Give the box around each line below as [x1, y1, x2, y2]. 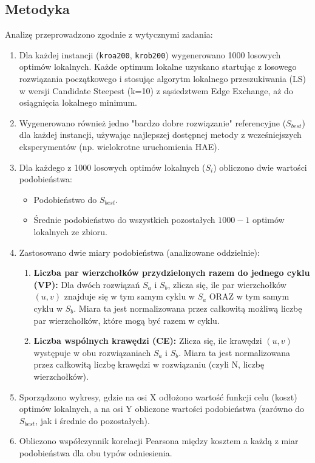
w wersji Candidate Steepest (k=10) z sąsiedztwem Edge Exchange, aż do [19, 84, 293, 97]
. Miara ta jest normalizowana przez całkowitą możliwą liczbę [73, 301, 302, 314]
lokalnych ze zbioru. [33, 225, 107, 238]
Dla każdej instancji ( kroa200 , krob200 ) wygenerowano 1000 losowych [19, 48, 281, 61]
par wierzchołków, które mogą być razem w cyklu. [33, 314, 220, 326]
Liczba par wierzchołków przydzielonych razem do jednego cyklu [33, 266, 310, 279]
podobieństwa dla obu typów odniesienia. [19, 446, 172, 459]
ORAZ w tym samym [209, 290, 290, 303]
